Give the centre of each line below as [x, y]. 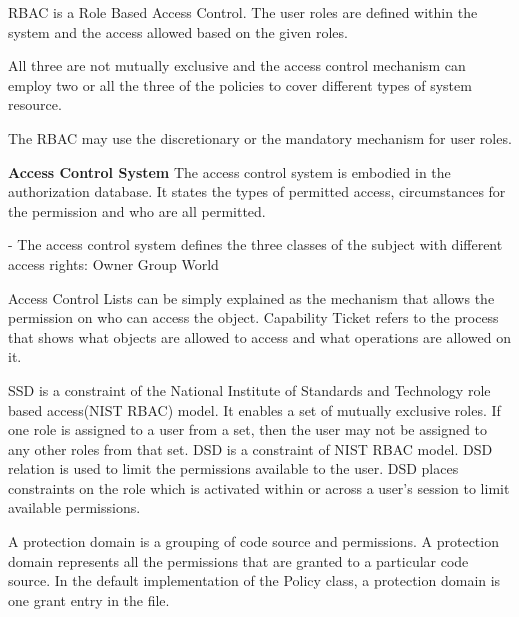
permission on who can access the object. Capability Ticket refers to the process [253, 317]
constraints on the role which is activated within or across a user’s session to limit [259, 487]
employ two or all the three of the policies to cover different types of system [240, 84]
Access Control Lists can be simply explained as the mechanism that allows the [251, 297]
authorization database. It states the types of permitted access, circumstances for [257, 191]
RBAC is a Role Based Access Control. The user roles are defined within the [243, 12]
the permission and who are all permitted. [137, 210]
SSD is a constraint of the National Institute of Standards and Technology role [249, 389]
